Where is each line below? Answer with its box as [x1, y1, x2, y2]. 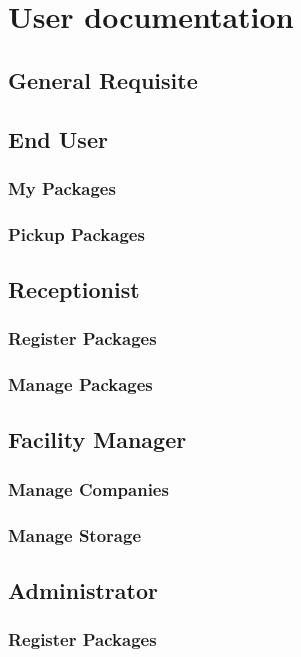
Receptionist [8, 274, 140, 305]
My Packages [8, 175, 116, 200]
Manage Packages [8, 372, 153, 397]
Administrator [8, 574, 158, 605]
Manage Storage [8, 522, 142, 547]
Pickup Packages [8, 221, 145, 246]
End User [8, 123, 108, 154]
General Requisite [8, 64, 198, 95]
